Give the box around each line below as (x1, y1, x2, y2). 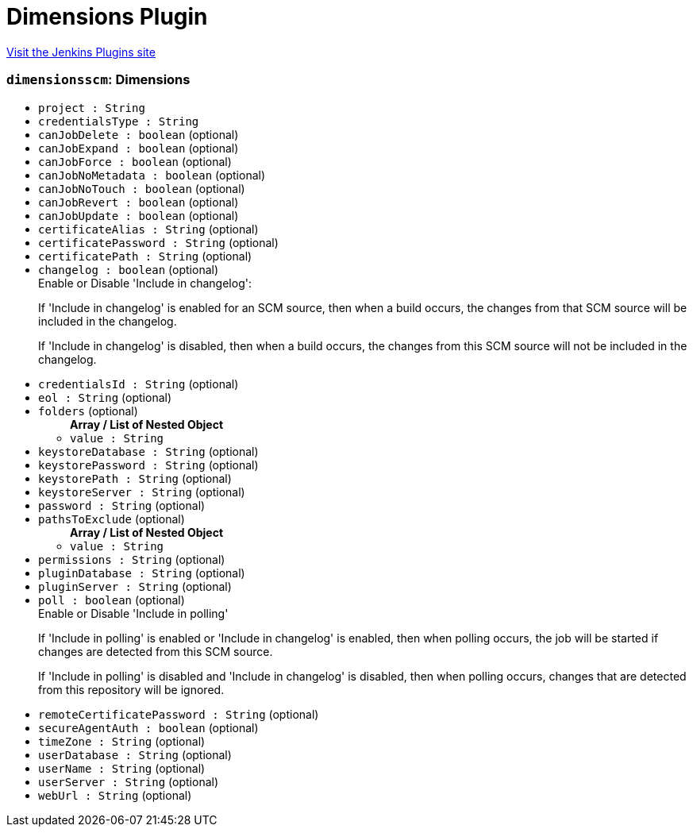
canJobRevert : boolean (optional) (38, 195, 239, 209)
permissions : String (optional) (38, 552, 225, 566)
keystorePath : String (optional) (38, 471, 232, 485)
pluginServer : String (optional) (38, 579, 232, 593)
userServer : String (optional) (38, 774, 219, 789)
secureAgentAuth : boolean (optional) (38, 720, 259, 735)
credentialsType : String (38, 114, 199, 128)
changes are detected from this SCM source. (38, 644, 273, 658)
